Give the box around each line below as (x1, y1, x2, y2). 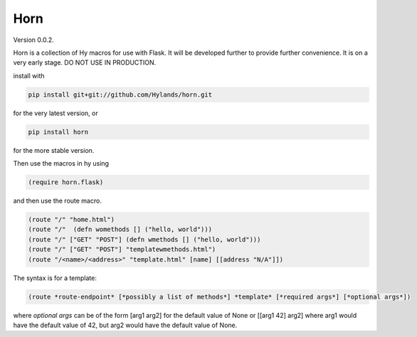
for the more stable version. (13, 146, 95, 154)
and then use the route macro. (13, 196, 102, 205)
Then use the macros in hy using (13, 159, 110, 168)
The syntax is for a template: (13, 274, 97, 282)
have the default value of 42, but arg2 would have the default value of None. (13, 321, 238, 329)
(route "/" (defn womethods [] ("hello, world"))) (28, 225, 213, 234)
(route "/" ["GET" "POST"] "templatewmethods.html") (28, 245, 216, 254)
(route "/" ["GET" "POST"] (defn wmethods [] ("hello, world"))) (28, 235, 261, 243)
